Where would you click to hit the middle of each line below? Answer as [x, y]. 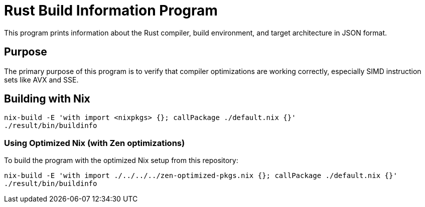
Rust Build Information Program [111, 10]
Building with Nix [47, 99]
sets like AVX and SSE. [41, 79]
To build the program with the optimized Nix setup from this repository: [121, 160]
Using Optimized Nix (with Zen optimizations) [95, 143]
